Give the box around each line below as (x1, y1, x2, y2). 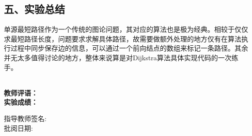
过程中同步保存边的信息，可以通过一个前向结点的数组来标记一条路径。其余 (10, 43, 248, 53)
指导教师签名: (4, 113, 47, 123)
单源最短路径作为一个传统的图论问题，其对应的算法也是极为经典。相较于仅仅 (4, 24, 248, 34)
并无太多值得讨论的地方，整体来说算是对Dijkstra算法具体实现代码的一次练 (4, 52, 238, 62)
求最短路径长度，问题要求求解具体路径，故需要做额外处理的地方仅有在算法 (4, 33, 241, 43)
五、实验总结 (4, 1, 65, 16)
